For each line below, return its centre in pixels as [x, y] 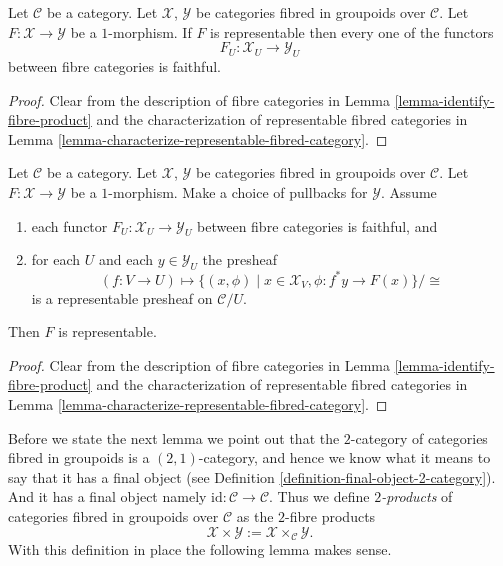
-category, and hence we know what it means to [344, 457]
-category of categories [419, 437]
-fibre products [330, 515]
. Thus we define [319, 496]
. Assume [409, 191]
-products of [417, 496]
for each [56, 259]
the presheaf [239, 259]
